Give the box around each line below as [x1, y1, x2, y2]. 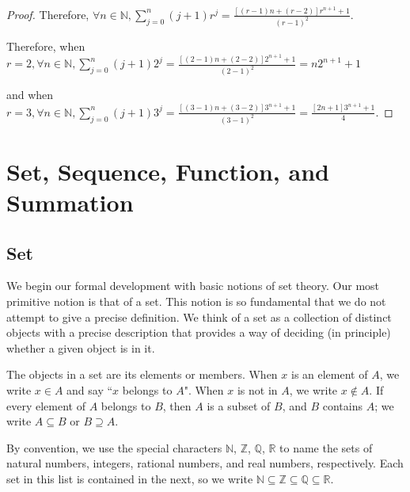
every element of [6, 397, 85, 414]
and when [6, 86, 54, 103]
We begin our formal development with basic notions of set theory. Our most [6, 277, 380, 294]
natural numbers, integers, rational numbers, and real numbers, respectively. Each [6, 455, 404, 471]
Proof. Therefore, [6, 6, 89, 22]
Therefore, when [6, 37, 85, 54]
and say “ [66, 381, 113, 398]
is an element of [290, 366, 368, 383]
